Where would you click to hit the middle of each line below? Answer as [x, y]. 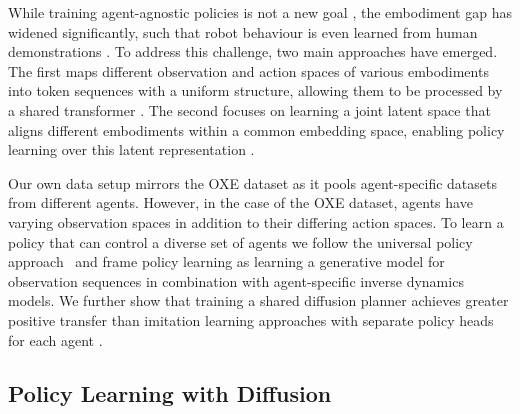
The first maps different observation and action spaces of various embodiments [248, 70]
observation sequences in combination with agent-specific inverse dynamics [236, 280]
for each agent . [55, 339]
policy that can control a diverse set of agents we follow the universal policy [240, 241]
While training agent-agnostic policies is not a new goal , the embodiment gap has [260, 12]
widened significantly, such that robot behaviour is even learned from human [243, 31]
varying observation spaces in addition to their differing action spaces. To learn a [256, 221]
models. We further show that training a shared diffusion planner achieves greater [258, 300]
